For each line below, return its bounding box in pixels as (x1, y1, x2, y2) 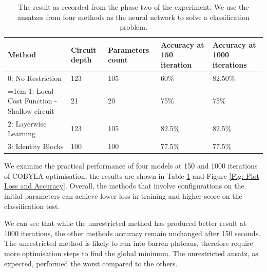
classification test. (4, 200, 60, 211)
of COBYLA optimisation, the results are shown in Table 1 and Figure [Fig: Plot (4, 170, 259, 181)
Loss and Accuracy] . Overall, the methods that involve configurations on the (4, 180, 244, 191)
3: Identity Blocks (8, 141, 64, 152)
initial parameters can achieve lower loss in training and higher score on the (4, 191, 242, 201)
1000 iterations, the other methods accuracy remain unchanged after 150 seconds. (4, 227, 261, 238)
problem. (120, 22, 147, 32)
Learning (8, 128, 35, 139)
